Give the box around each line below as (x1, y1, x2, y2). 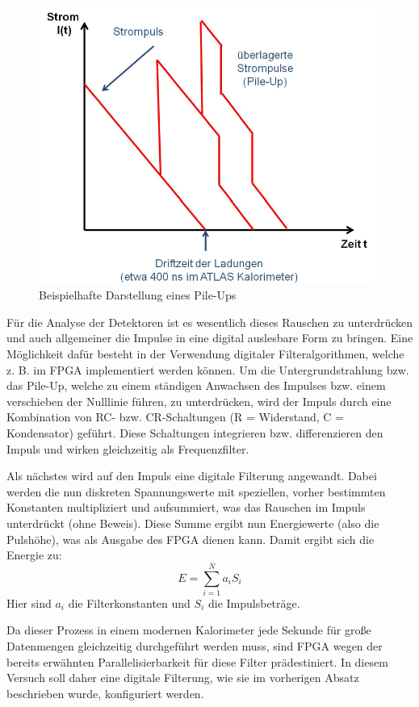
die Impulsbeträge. (207, 594, 300, 611)
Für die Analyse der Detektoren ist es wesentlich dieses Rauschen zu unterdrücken (6, 313, 413, 330)
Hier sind (6, 594, 52, 611)
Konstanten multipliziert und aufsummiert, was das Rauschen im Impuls (6, 499, 366, 516)
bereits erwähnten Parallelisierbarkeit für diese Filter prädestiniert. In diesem (6, 653, 388, 670)
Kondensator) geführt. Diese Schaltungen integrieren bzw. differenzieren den (6, 425, 383, 441)
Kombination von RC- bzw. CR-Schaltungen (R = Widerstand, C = (6, 408, 344, 425)
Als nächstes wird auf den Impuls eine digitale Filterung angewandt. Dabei (6, 467, 377, 484)
